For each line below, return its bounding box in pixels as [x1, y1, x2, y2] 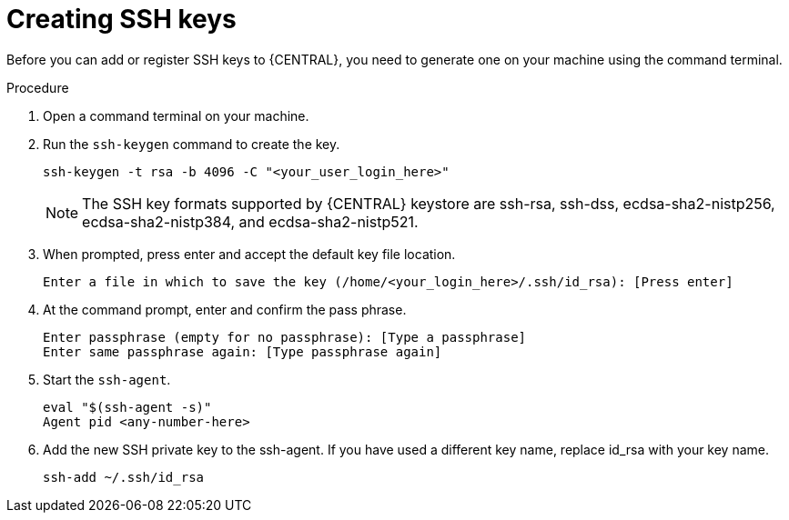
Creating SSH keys [6, 4, 237, 35]
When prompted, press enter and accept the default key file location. [43, 245, 456, 262]
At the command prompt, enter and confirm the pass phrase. [43, 301, 407, 317]
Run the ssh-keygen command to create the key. [43, 135, 340, 152]
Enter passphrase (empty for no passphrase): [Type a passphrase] [43, 329, 527, 345]
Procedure [6, 79, 69, 95]
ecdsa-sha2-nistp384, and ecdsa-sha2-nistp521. [82, 212, 419, 231]
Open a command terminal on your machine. [43, 107, 309, 124]
